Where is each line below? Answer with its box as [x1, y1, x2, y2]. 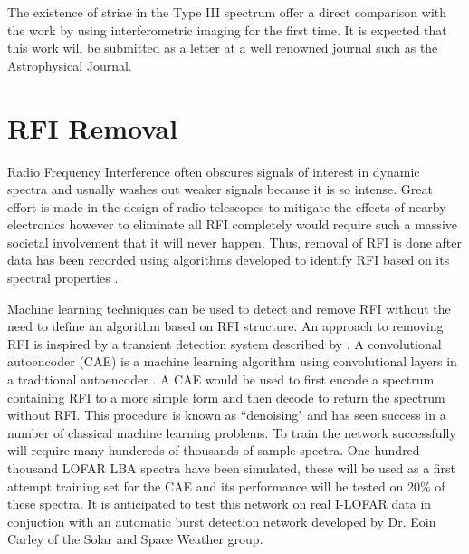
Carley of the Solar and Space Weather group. [7, 530, 263, 549]
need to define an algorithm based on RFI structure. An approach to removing [7, 316, 444, 335]
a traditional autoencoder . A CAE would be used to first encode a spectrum [7, 370, 435, 389]
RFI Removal [7, 109, 178, 146]
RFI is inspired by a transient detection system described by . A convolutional [7, 334, 442, 353]
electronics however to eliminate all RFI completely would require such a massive [7, 215, 457, 234]
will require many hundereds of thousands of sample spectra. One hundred [7, 441, 420, 460]
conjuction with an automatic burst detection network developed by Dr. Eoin [7, 511, 436, 530]
